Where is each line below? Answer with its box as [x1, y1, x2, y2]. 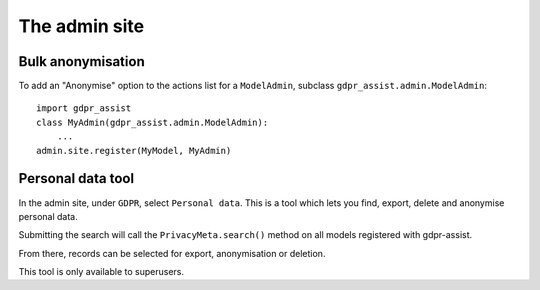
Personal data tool [18, 170, 135, 187]
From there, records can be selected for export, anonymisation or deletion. [18, 247, 326, 259]
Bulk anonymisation [18, 53, 145, 70]
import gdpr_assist [36, 103, 132, 114]
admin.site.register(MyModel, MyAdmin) [36, 145, 232, 156]
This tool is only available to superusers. [18, 266, 185, 278]
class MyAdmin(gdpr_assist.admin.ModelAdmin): [36, 116, 269, 128]
